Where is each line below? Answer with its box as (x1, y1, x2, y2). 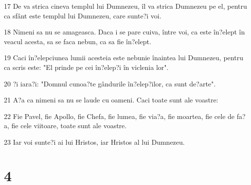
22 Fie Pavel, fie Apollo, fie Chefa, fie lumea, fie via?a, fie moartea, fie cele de (4, 111, 235, 121)
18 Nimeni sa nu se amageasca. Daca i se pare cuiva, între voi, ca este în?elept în (4, 27, 245, 37)
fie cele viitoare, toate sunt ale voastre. (11, 120, 127, 131)
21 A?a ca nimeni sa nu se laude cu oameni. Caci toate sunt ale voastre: (4, 95, 218, 105)
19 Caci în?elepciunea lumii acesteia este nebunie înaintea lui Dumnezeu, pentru (4, 52, 243, 63)
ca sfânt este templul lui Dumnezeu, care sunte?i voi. (4, 10, 161, 20)
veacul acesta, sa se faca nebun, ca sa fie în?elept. (4, 36, 151, 46)
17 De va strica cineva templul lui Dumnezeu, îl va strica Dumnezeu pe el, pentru (4, 1, 247, 11)
